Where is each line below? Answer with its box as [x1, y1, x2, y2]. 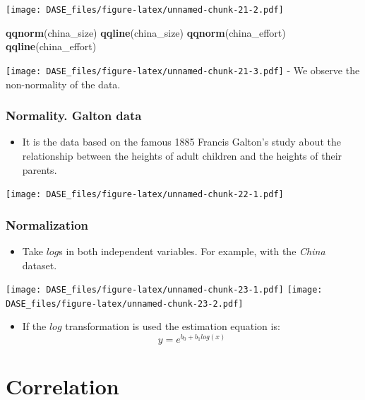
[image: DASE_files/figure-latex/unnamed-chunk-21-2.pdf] [6, 5, 284, 15]
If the [22, 319, 47, 334]
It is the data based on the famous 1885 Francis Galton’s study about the [22, 134, 341, 149]
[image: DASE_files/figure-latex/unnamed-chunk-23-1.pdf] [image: [6, 285, 323, 295]
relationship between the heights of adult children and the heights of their [22, 148, 342, 163]
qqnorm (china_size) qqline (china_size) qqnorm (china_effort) [6, 25, 286, 40]
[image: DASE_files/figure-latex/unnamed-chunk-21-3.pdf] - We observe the [6, 62, 360, 77]
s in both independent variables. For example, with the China [59, 243, 325, 258]
